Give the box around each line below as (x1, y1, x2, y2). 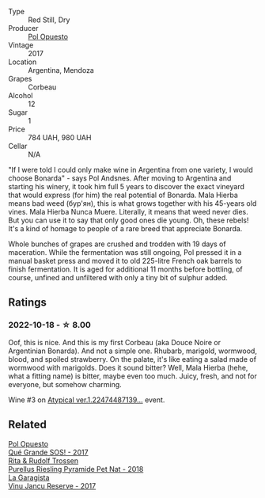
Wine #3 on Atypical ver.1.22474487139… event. (8, 395, 165, 405)
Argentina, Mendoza (28, 66, 95, 74)
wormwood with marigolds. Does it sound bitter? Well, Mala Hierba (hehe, (8, 363, 248, 372)
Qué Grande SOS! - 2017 (8, 447, 89, 457)
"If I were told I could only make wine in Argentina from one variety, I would (8, 165, 253, 174)
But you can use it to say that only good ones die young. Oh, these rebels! (8, 215, 249, 225)
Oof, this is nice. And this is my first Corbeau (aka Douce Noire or (8, 337, 221, 347)
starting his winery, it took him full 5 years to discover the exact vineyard (8, 182, 245, 191)
